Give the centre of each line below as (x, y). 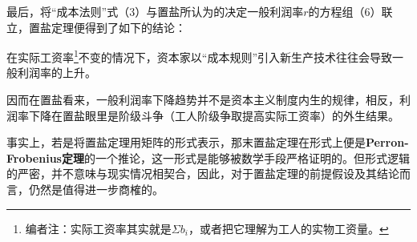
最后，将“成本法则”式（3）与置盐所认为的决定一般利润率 (155, 11)
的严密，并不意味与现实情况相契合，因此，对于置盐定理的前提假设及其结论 (203, 173)
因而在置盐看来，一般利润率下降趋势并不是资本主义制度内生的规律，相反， (203, 100)
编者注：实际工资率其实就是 (98, 228)
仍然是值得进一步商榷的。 (96, 189)
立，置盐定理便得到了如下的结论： (96, 27)
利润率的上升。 (57, 73)
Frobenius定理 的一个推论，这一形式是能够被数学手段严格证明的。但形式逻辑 (208, 157)
